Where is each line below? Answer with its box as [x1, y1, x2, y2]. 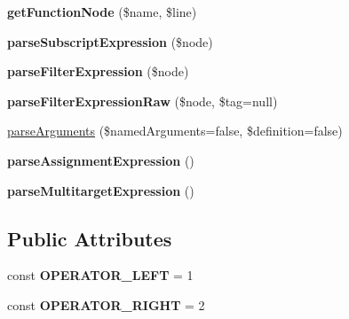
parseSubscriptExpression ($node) [7, 32, 213, 51]
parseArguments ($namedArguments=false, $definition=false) [7, 121, 343, 140]
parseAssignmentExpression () [7, 151, 194, 169]
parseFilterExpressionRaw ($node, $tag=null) [7, 91, 278, 110]
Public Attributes [7, 224, 172, 252]
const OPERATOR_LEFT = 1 [7, 266, 194, 284]
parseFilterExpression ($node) [7, 62, 189, 81]
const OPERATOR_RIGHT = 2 [7, 295, 205, 314]
